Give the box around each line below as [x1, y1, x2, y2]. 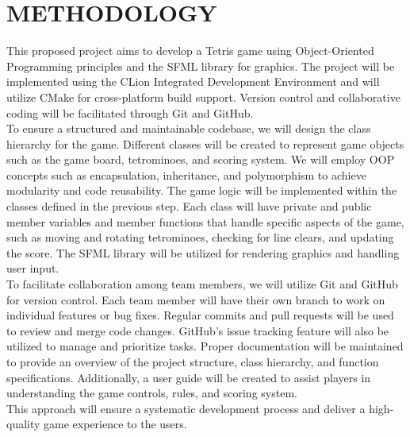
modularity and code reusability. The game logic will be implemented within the [6, 182, 397, 199]
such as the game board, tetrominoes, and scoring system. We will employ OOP [6, 151, 395, 168]
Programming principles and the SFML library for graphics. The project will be [6, 57, 395, 74]
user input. [6, 260, 59, 277]
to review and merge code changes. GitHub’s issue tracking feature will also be [6, 322, 389, 338]
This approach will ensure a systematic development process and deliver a [6, 400, 366, 416]
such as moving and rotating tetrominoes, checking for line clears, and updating [6, 229, 394, 246]
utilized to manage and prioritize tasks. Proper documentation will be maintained [6, 338, 404, 354]
